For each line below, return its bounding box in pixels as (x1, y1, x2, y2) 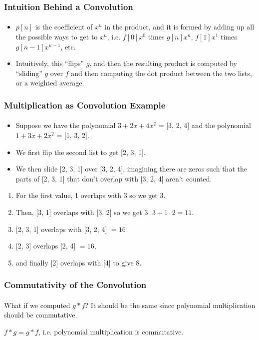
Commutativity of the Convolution (4, 278, 147, 291)
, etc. (60, 41, 76, 51)
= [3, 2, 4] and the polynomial (158, 120, 251, 130)
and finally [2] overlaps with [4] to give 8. (15, 257, 142, 267)
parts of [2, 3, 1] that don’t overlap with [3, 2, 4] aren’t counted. (15, 173, 212, 183)
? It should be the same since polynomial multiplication (85, 299, 256, 310)
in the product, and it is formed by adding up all (104, 21, 255, 32)
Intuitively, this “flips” (15, 58, 84, 68)
